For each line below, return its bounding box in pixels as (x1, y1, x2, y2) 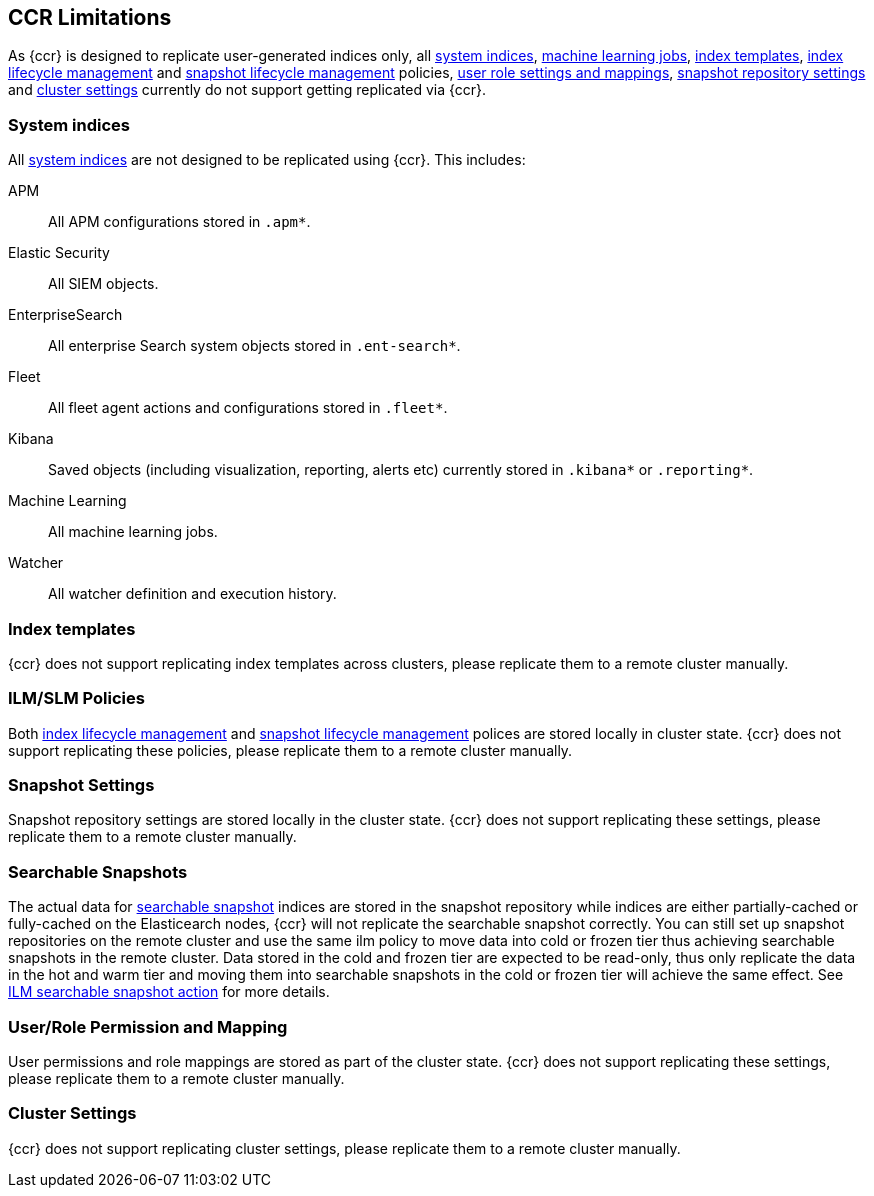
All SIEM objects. (48, 275, 159, 293)
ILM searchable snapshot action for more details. (8, 983, 330, 1001)
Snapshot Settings (8, 775, 155, 796)
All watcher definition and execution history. (48, 585, 337, 603)
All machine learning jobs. (48, 523, 218, 541)
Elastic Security (8, 244, 110, 262)
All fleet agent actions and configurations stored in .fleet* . (48, 399, 448, 417)
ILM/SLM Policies (8, 688, 145, 709)
